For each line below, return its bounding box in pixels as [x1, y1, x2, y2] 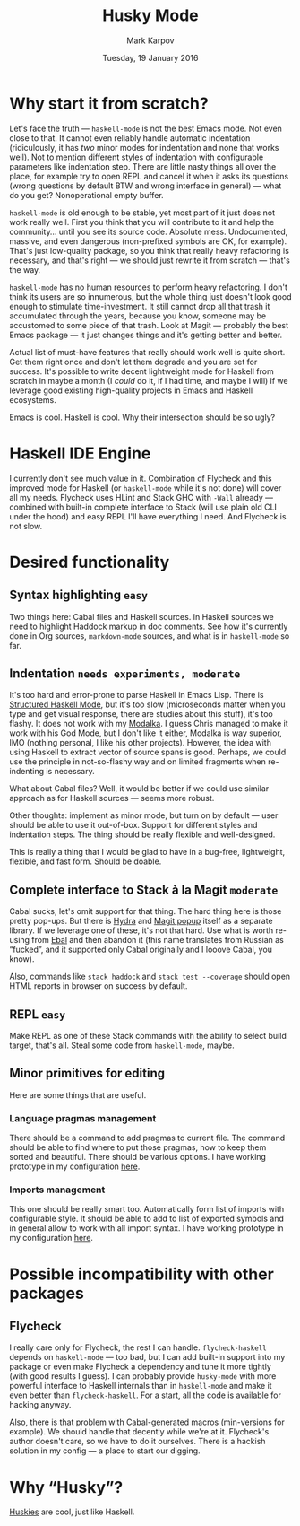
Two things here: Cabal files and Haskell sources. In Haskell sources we [9, 611, 275, 622]
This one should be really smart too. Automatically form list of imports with [9, 1204, 285, 1215]
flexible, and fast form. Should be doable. [9, 856, 162, 867]
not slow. [9, 520, 43, 531]
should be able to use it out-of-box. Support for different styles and [9, 820, 258, 831]
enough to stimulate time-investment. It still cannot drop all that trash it [9, 301, 270, 311]
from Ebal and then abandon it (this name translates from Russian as [30, 935, 284, 946]
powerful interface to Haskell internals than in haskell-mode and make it [9, 1381, 272, 1391]
